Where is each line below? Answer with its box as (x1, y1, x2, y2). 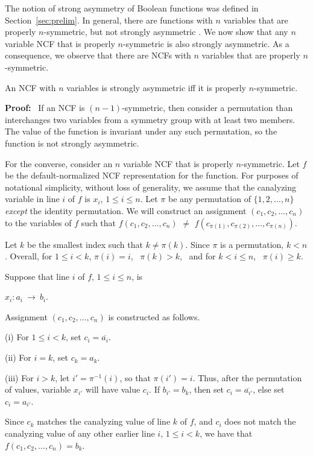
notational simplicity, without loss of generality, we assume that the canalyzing (5, 180, 297, 193)
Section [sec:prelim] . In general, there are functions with (5, 13, 213, 26)
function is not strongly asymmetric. (5, 136, 139, 149)
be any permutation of (168, 192, 251, 205)
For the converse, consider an (5, 157, 113, 169)
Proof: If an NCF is (5, 101, 85, 114)
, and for (180, 250, 216, 262)
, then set (189, 383, 224, 396)
